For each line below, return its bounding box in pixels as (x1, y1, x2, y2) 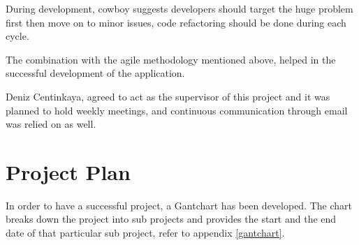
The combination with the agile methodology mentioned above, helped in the (6, 52, 336, 66)
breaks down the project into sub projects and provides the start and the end (6, 211, 337, 226)
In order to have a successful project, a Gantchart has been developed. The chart (6, 198, 353, 212)
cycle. (6, 29, 29, 43)
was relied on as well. (6, 117, 96, 131)
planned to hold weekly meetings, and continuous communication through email (6, 103, 348, 117)
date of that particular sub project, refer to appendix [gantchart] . (6, 225, 285, 240)
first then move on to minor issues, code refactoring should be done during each (6, 15, 346, 29)
